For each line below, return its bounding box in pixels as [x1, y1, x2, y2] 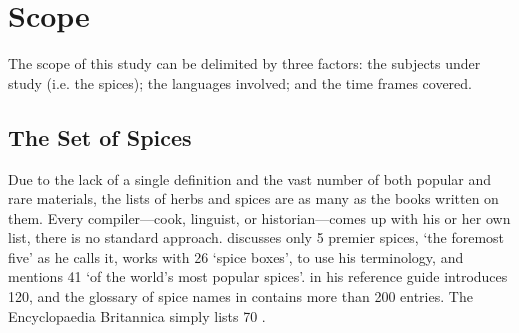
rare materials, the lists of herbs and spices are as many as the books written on [8, 188, 499, 209]
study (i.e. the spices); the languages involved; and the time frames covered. [8, 72, 472, 93]
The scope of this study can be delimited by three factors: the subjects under [8, 53, 481, 74]
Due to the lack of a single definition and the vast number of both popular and [8, 168, 492, 189]
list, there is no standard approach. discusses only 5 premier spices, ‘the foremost [8, 227, 505, 248]
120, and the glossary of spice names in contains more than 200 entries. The [8, 286, 473, 307]
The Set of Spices [8, 121, 192, 152]
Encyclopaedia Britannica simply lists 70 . [8, 305, 266, 326]
